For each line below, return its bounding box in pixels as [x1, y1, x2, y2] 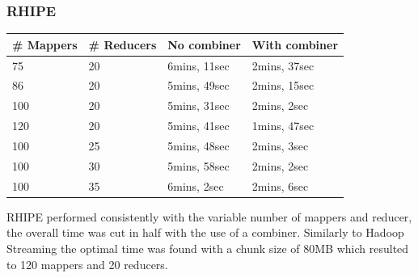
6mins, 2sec [167, 177, 224, 194]
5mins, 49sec [167, 77, 230, 94]
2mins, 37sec [251, 57, 315, 74]
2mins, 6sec [251, 177, 309, 194]
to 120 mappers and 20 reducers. [6, 255, 168, 272]
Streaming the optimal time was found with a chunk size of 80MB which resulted [6, 239, 409, 256]
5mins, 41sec [167, 117, 230, 134]
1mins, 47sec [251, 117, 315, 134]
